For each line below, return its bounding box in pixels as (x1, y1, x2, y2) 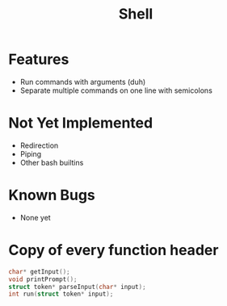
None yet (19, 212, 51, 222)
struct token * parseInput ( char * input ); (8, 283, 147, 291)
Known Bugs (8, 187, 95, 204)
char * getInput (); (8, 267, 70, 275)
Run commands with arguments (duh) (19, 77, 146, 86)
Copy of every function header (8, 241, 219, 259)
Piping (19, 149, 42, 158)
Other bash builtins (19, 157, 84, 167)
